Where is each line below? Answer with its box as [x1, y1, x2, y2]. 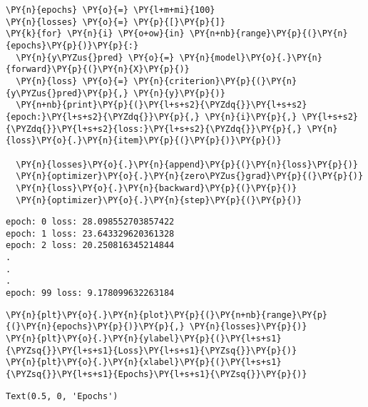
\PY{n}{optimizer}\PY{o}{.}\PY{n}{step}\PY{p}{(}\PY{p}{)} [16, 195, 302, 205]
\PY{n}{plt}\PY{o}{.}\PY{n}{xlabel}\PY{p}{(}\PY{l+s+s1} [6, 357, 282, 368]
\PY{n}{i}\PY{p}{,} [205, 111, 297, 122]
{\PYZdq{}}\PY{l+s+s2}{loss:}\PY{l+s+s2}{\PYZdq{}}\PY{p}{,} [6, 123, 302, 134]
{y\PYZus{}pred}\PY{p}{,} [6, 88, 128, 98]
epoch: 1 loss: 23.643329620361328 [6, 228, 175, 239]
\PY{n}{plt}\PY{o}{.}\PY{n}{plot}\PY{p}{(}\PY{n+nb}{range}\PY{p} [6, 309, 328, 320]
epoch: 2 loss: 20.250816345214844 [6, 240, 175, 251]
